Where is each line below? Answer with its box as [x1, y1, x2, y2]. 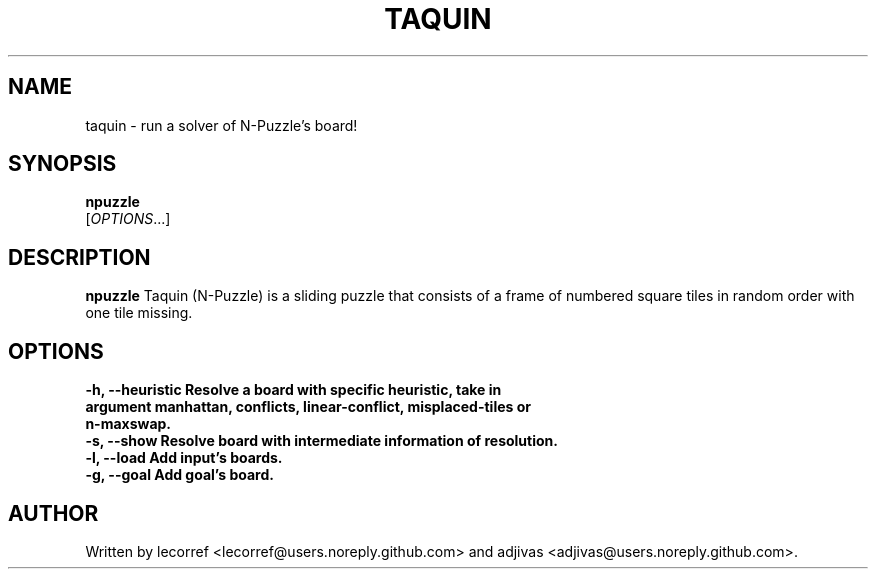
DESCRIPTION [8, 244, 151, 270]
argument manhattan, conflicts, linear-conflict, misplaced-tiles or [85, 398, 531, 416]
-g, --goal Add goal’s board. [85, 466, 274, 484]
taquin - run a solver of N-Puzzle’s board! [85, 116, 358, 134]
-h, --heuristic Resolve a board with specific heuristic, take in [85, 381, 502, 399]
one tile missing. [85, 304, 193, 322]
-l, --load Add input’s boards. [85, 449, 283, 467]
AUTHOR [8, 500, 99, 526]
